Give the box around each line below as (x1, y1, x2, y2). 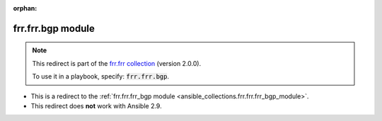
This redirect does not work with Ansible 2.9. (30, 101, 162, 110)
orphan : (13, 4, 37, 12)
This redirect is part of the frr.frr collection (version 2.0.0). (32, 59, 202, 67)
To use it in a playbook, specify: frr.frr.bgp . (32, 72, 170, 81)
